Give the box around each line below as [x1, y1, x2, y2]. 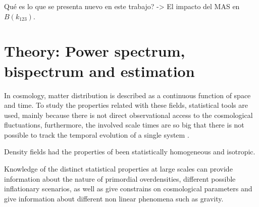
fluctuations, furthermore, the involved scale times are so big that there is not [4, 119, 244, 130]
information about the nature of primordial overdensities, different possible [4, 173, 236, 184]
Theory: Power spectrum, [4, 40, 185, 61]
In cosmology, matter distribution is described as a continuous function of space [4, 90, 251, 100]
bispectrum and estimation [4, 60, 195, 81]
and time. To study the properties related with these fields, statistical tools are [4, 100, 248, 110]
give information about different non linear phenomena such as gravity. [4, 193, 224, 203]
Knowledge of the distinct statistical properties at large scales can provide [4, 163, 233, 174]
